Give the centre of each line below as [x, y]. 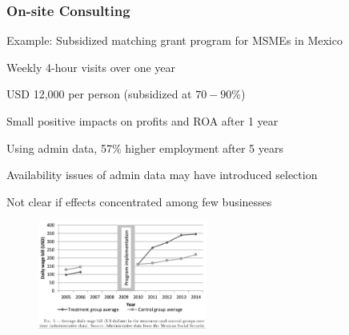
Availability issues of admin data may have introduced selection [162, 175]
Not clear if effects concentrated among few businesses [139, 201]
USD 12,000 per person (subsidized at [99, 94]
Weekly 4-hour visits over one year [91, 67]
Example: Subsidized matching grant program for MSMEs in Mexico [174, 40]
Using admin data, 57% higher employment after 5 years [145, 148]
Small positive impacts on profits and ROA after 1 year [142, 121]
